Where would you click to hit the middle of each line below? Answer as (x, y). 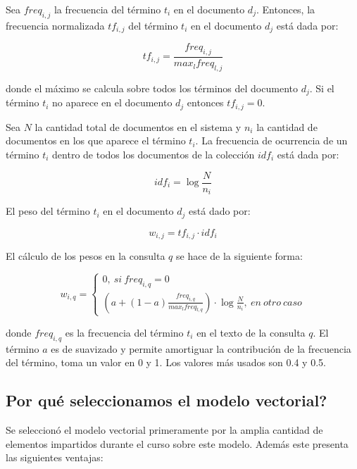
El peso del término (48, 211)
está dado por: (220, 211)
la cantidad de (287, 126)
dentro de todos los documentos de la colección (154, 154)
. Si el (322, 88)
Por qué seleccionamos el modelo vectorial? (167, 400)
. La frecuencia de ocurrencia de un (271, 140)
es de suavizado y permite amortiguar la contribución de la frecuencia (201, 348)
